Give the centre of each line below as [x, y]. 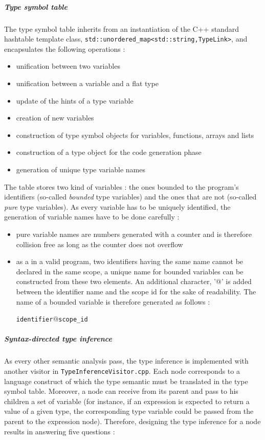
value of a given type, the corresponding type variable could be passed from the [129, 411]
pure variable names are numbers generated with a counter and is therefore [134, 234]
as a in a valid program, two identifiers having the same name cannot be [130, 261]
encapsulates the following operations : [65, 48]
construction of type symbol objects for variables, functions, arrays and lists [135, 135]
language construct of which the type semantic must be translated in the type [126, 381]
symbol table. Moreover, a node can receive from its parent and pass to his [121, 391]
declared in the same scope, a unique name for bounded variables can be [130, 271]
